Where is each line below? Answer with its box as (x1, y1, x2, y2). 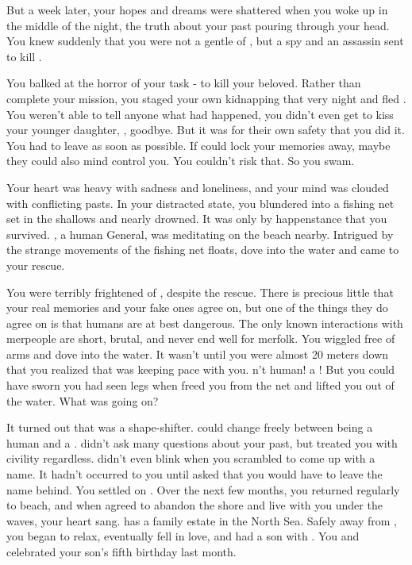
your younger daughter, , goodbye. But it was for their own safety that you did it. (6, 121, 405, 138)
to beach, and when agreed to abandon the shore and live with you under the (6, 497, 383, 513)
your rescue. (6, 256, 65, 273)
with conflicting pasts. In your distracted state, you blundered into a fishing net (6, 194, 395, 211)
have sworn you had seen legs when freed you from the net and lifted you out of (6, 377, 395, 394)
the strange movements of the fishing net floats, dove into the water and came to (6, 241, 399, 258)
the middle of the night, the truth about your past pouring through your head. (6, 17, 390, 33)
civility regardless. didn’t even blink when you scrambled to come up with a (6, 450, 375, 467)
